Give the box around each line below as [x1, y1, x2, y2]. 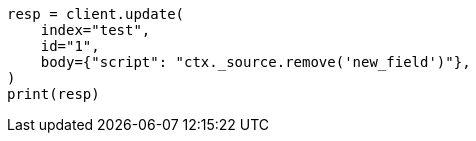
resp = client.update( [7, 6, 185, 22]
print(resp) [7, 86, 100, 102]
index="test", [40, 22, 151, 38]
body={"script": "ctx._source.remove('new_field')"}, [40, 54, 471, 70]
